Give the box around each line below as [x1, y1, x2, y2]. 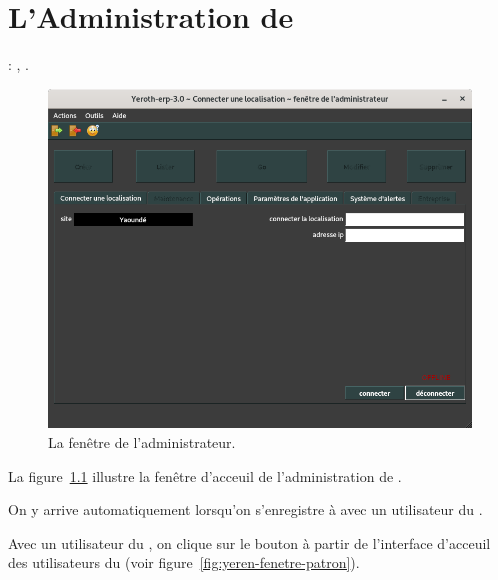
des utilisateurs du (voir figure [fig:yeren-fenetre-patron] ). [8, 552, 360, 573]
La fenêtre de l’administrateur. [48, 432, 236, 453]
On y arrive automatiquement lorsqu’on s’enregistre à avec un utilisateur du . [8, 499, 483, 520]
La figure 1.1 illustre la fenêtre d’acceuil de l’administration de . [8, 465, 402, 486]
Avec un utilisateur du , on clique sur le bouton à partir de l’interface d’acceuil [8, 532, 491, 553]
